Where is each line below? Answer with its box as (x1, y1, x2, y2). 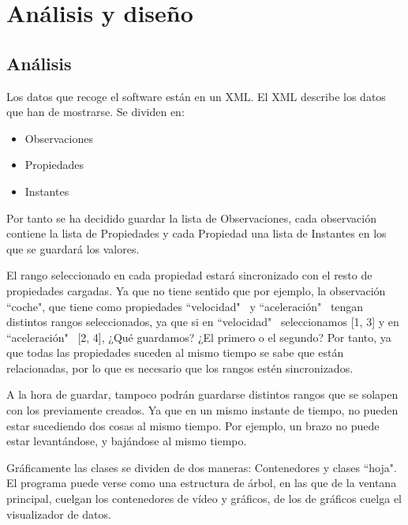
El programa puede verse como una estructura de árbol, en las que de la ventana (6, 474, 397, 491)
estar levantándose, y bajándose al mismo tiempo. (6, 433, 247, 449)
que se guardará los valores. (6, 240, 140, 257)
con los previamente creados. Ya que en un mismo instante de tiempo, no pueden (6, 402, 399, 418)
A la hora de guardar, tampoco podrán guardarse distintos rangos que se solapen (6, 386, 399, 403)
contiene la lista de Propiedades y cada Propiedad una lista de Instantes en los (6, 225, 387, 242)
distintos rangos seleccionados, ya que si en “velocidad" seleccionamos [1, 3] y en (6, 313, 399, 330)
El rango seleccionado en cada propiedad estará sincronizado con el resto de (6, 267, 372, 283)
